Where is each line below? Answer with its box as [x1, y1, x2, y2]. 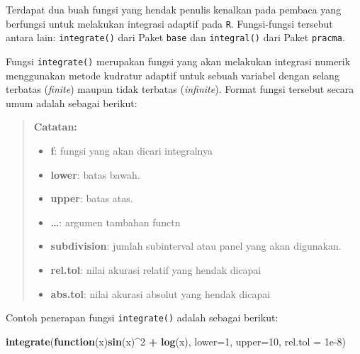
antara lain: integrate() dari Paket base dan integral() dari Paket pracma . [6, 30, 345, 45]
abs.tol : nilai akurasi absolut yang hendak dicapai [50, 286, 271, 301]
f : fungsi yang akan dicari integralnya [50, 143, 213, 157]
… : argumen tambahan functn [50, 214, 181, 229]
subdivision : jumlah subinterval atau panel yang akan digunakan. [50, 238, 342, 253]
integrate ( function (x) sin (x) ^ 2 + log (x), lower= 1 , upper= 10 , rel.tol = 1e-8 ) [6, 333, 347, 348]
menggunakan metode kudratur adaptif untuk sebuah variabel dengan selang [6, 67, 339, 82]
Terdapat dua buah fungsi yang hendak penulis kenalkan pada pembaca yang [6, 2, 342, 16]
